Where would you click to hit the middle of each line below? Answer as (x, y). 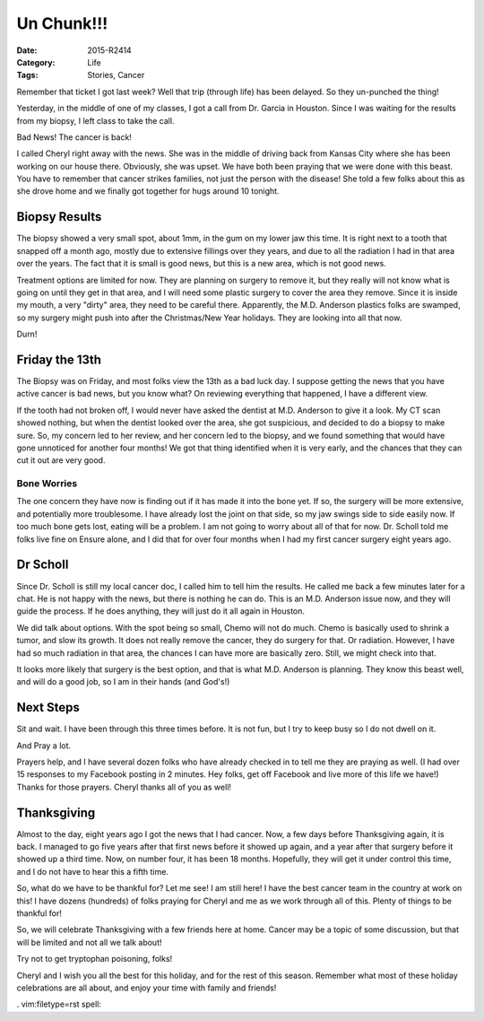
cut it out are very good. (61, 460)
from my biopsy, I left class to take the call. (95, 120)
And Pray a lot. (44, 746)
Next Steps (48, 707)
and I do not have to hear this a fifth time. (93, 871)
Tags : (27, 75)
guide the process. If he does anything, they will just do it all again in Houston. (160, 611)
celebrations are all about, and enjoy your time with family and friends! (147, 988)
